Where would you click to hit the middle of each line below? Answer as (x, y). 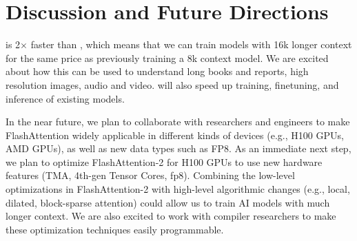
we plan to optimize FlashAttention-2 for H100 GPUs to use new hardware (164, 161)
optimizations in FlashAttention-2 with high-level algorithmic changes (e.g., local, (178, 189)
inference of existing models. (65, 98)
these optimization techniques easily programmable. (115, 229)
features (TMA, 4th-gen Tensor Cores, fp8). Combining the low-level (150, 175)
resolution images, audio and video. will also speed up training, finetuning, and (172, 84)
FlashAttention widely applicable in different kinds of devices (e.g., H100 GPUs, (175, 135)
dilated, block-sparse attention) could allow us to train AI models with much (168, 202)
